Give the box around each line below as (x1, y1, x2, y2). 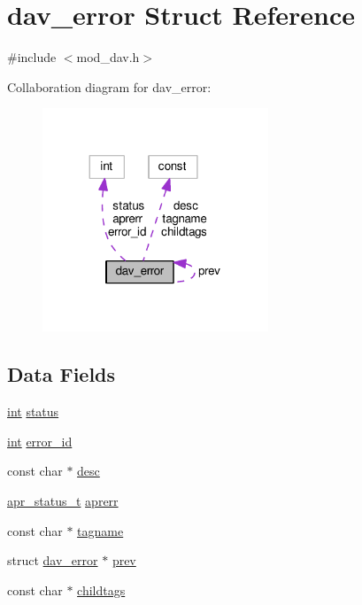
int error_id (7, 431, 73, 450)
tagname (77, 521, 124, 539)
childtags (77, 580, 126, 599)
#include (7, 48, 57, 66)
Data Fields (7, 361, 116, 388)
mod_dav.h (76, 48, 140, 66)
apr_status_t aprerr (7, 491, 119, 509)
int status (7, 402, 59, 421)
